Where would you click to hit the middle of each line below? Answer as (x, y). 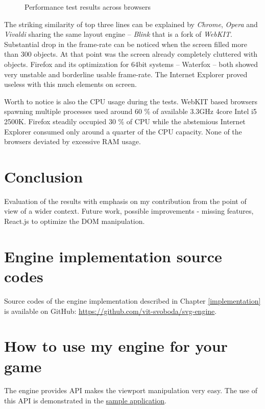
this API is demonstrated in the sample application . (85, 401)
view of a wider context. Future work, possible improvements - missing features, (129, 211)
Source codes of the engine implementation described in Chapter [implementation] (132, 300)
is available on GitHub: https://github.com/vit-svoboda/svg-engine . (111, 311)
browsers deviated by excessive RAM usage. (73, 141)
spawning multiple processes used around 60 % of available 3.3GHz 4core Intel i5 (130, 111)
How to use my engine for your (116, 346)
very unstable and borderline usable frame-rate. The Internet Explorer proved (126, 74)
